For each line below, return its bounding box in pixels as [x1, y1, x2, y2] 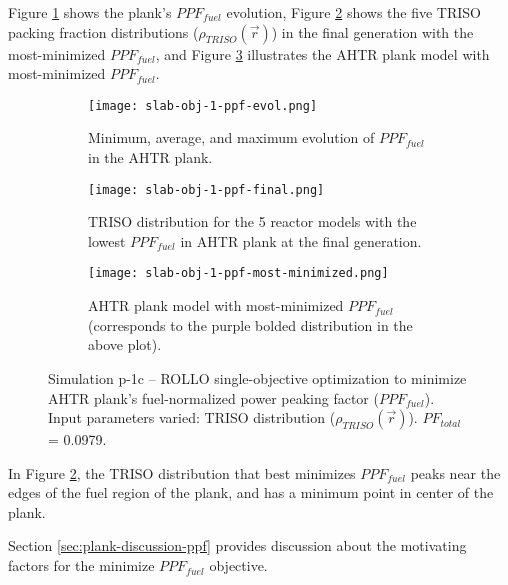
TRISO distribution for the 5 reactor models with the [88, 211, 417, 232]
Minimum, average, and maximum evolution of [88, 127, 375, 148]
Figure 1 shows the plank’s [8, 2, 172, 22]
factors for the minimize [8, 555, 155, 576]
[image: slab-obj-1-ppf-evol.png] [88, 98, 318, 113]
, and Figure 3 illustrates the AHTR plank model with [155, 43, 490, 64]
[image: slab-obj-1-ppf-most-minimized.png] [88, 266, 389, 281]
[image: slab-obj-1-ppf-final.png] [88, 182, 325, 197]
